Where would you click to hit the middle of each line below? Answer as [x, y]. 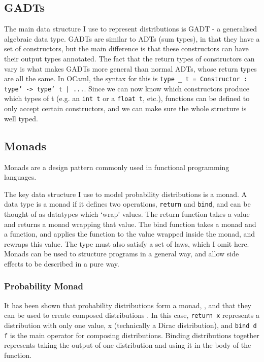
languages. [20, 177]
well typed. [21, 118]
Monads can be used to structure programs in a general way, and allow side [122, 254]
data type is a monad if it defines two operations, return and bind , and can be [127, 204]
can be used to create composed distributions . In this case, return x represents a [132, 315]
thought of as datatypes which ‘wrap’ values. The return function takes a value [127, 213]
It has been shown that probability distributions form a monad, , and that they [128, 305]
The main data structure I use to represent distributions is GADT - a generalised [131, 29]
